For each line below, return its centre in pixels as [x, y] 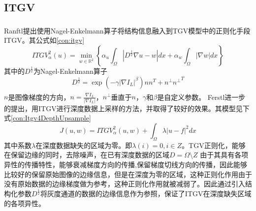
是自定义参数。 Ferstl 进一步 [201, 97]
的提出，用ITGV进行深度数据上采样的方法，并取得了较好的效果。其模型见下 [127, 108]
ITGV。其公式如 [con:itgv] [44, 40]
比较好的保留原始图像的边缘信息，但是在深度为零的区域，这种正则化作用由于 [128, 174]
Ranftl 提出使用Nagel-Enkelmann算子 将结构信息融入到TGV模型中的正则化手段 [127, 30]
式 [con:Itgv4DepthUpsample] [48, 118]
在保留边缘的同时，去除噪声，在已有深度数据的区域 [87, 155]
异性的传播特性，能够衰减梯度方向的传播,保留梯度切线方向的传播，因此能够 [126, 164]
